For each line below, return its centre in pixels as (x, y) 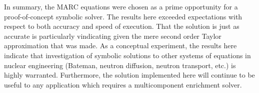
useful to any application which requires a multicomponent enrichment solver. (123, 84)
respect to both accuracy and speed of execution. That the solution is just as (122, 26)
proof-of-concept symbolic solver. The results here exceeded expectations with (123, 16)
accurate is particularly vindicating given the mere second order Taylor (113, 36)
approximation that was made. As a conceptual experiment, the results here (120, 46)
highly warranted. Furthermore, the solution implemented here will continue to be (129, 75)
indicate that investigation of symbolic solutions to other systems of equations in (127, 55)
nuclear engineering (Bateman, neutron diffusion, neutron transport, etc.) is (120, 65)
